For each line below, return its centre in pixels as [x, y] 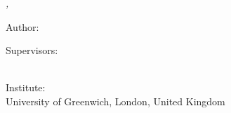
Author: [22, 26]
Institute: [26, 87]
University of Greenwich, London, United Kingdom [115, 101]
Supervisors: [32, 50]
